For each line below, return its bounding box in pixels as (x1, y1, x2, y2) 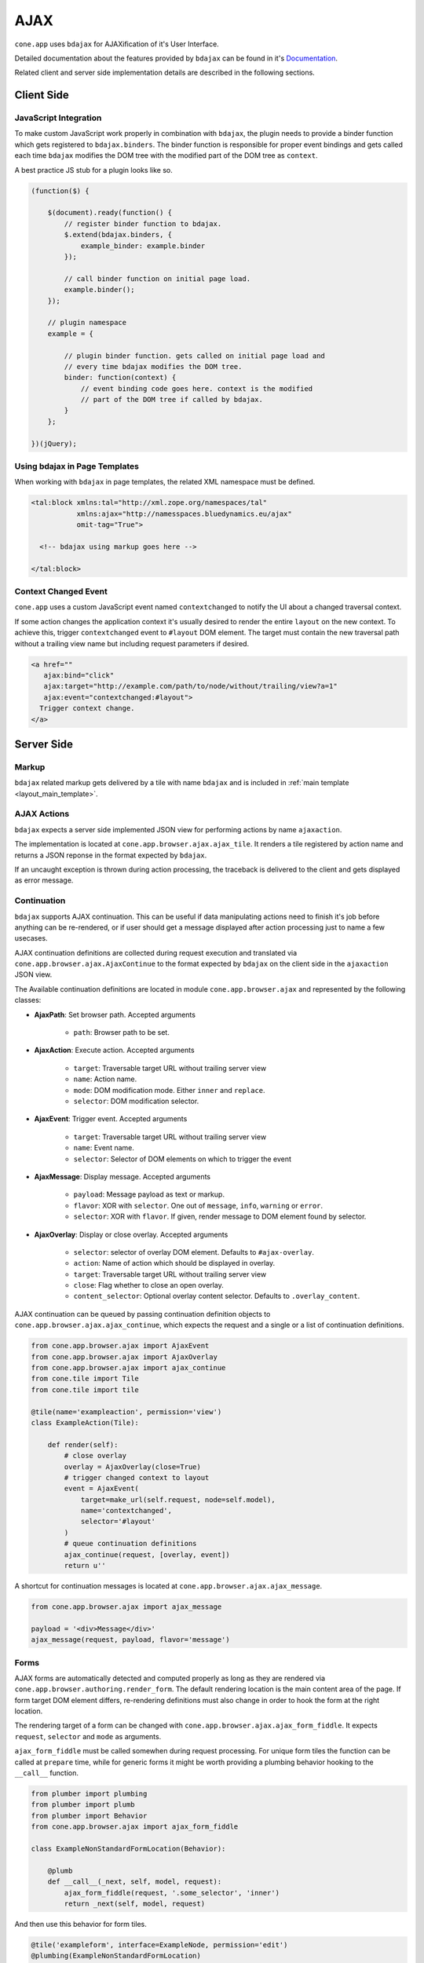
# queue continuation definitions (64, 1539, 197, 1548)
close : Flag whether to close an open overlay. (73, 1281, 224, 1290)
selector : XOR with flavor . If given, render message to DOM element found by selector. (73, 1212, 367, 1221)
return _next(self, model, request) (64, 1899, 206, 1908)
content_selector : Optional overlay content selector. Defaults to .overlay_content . (73, 1292, 360, 1301)
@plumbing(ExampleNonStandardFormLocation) (31, 1951, 202, 1961)
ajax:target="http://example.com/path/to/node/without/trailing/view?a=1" (43, 682, 338, 691)
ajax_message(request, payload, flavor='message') (31, 1636, 231, 1644)
